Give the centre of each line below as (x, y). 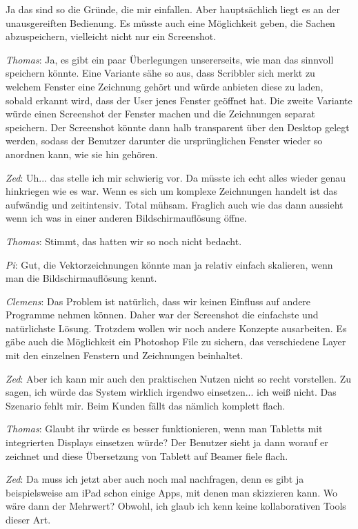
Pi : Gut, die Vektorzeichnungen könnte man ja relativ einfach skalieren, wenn (169, 264)
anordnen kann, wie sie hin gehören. (82, 154)
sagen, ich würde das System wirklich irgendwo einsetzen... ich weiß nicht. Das (171, 392)
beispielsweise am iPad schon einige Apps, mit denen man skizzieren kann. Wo (171, 492)
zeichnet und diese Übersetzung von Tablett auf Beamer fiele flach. (147, 455)
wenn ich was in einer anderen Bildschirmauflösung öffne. (126, 218)
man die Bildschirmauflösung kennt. (81, 278)
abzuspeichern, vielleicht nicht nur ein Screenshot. (111, 36)
